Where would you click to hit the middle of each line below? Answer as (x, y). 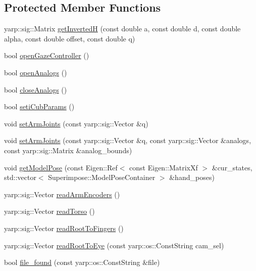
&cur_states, (232, 167)
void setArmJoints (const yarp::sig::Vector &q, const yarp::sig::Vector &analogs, (128, 140)
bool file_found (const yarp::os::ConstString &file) (82, 262)
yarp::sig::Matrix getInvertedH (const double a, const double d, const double (122, 29)
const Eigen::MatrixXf (164, 167)
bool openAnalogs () (36, 72)
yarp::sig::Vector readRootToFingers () (64, 228)
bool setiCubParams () (39, 106)
